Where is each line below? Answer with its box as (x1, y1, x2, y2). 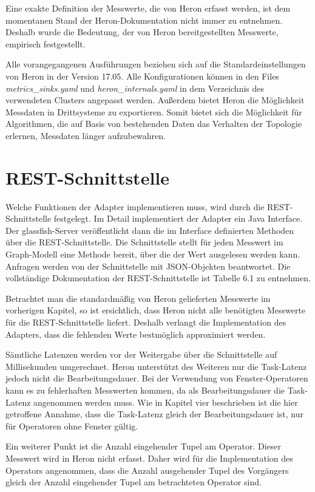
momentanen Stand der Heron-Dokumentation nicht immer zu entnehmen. (5, 13, 283, 26)
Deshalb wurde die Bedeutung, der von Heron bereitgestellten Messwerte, (5, 26, 279, 38)
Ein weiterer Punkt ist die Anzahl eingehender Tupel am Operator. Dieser (5, 440, 282, 453)
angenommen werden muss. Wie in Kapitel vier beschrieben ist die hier (33, 395, 298, 408)
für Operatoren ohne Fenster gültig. (5, 419, 138, 432)
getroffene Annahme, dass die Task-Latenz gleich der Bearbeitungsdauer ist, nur (5, 408, 303, 420)
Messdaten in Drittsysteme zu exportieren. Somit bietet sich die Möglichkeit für (5, 105, 302, 118)
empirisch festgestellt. (5, 37, 86, 50)
